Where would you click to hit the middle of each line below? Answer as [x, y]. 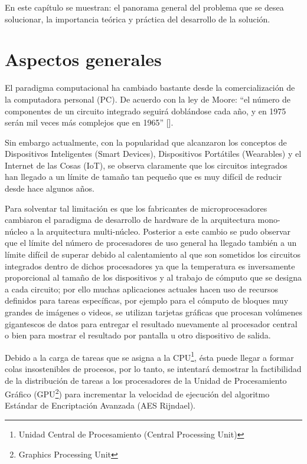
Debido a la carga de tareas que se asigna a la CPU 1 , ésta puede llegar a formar [149, 356]
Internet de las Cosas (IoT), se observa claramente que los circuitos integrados [146, 165]
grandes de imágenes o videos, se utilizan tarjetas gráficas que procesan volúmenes [153, 312]
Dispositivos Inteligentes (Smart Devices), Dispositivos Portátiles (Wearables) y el [153, 154]
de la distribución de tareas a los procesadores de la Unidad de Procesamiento [146, 380]
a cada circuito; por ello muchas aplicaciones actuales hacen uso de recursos [141, 289]
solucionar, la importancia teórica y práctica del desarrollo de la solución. [138, 19]
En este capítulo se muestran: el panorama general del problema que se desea [144, 7]
